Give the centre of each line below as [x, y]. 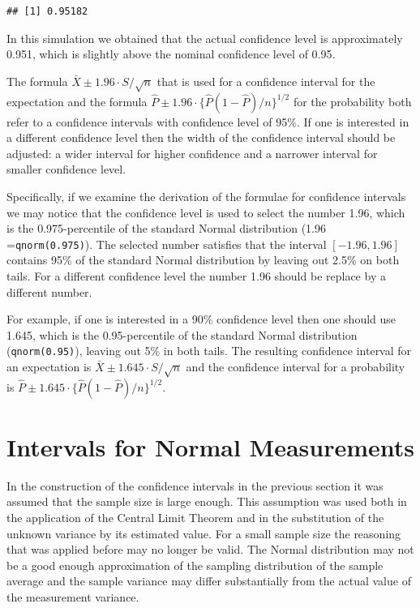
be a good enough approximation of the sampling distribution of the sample [195, 565]
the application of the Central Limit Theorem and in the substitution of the [195, 518]
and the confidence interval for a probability [296, 366]
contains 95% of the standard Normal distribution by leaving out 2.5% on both [203, 260]
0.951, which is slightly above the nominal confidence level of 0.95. [171, 54]
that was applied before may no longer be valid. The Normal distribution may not [210, 549]
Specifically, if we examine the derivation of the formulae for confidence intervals [206, 196]
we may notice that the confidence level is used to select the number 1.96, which [206, 212]
